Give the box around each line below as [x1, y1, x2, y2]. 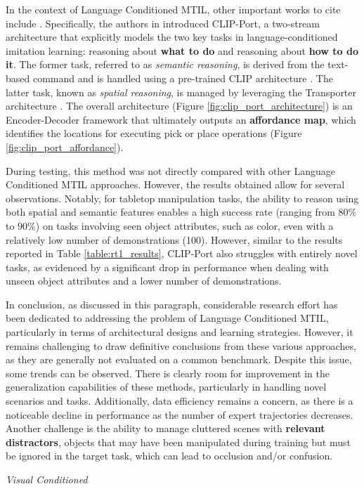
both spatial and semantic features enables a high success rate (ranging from [6, 204, 335, 219]
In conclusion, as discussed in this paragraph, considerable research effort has [6, 296, 338, 311]
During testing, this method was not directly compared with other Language [6, 163, 336, 178]
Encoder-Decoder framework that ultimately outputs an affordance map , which [6, 112, 356, 126]
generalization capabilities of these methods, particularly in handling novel [6, 379, 327, 394]
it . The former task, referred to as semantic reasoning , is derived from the [6, 57, 325, 72]
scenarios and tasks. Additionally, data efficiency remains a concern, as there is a [6, 393, 353, 408]
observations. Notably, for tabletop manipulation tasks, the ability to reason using [6, 190, 359, 205]
